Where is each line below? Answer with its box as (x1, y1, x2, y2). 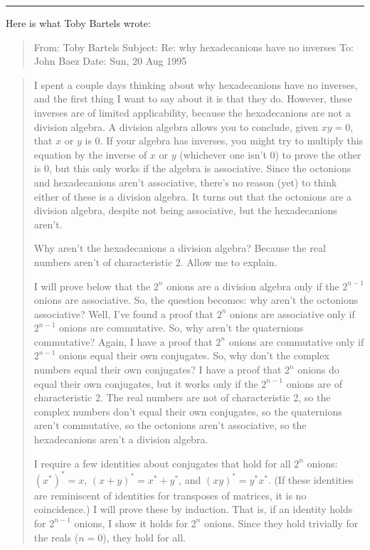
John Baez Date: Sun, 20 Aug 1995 (33, 53, 187, 68)
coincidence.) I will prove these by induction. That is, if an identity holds (33, 502, 353, 517)
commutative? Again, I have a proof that (33, 334, 213, 349)
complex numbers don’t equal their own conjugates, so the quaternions (33, 403, 342, 418)
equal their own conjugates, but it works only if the (33, 376, 258, 391)
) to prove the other (275, 147, 361, 162)
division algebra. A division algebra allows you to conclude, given (33, 119, 319, 134)
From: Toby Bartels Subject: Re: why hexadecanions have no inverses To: (33, 39, 354, 54)
